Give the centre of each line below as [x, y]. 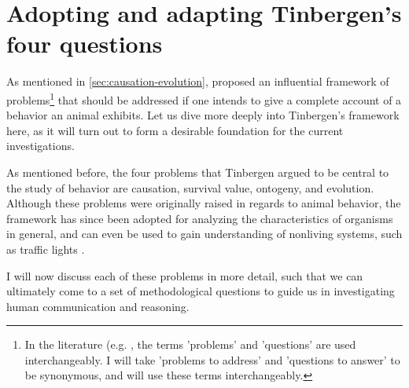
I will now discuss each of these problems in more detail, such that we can [185, 275]
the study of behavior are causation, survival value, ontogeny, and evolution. [190, 187]
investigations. [41, 146]
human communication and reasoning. [98, 306]
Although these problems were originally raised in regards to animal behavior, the [204, 203]
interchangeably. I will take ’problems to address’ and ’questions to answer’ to [212, 359]
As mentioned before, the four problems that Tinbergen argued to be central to [198, 172]
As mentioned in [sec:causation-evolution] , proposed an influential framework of [198, 81]
